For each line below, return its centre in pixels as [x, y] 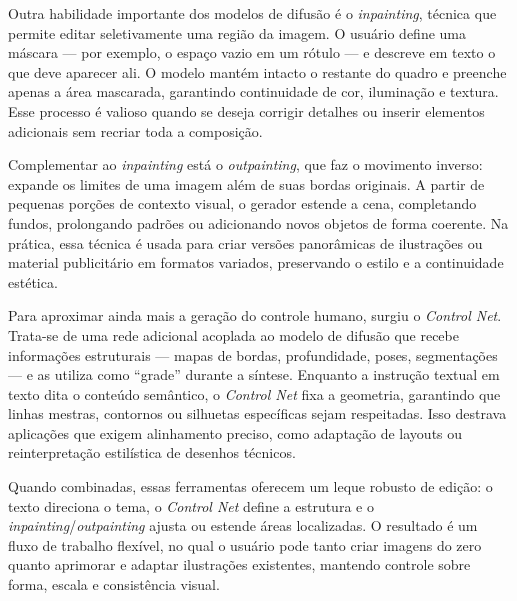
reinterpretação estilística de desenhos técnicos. [152, 452]
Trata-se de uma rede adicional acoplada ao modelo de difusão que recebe [233, 334]
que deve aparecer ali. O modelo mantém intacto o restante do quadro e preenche [257, 71]
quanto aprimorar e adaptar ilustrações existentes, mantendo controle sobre [239, 564]
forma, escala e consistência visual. [114, 584]
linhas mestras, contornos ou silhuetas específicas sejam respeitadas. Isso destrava [257, 413]
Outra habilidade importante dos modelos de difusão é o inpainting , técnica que [252, 13]
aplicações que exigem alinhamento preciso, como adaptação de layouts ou [235, 432]
